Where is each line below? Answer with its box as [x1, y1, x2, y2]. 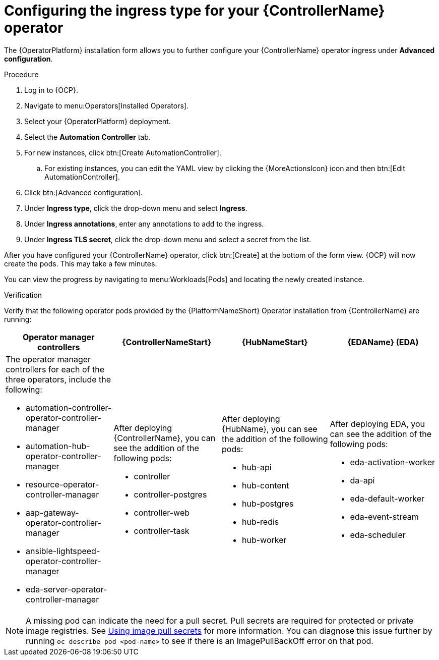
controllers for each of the [6, 364, 104, 374]
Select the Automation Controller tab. [24, 132, 151, 141]
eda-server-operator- [26, 584, 107, 594]
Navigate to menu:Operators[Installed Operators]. [24, 101, 189, 110]
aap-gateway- [26, 507, 79, 518]
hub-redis [242, 516, 279, 527]
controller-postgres [134, 489, 207, 500]
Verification [4, 290, 42, 299]
